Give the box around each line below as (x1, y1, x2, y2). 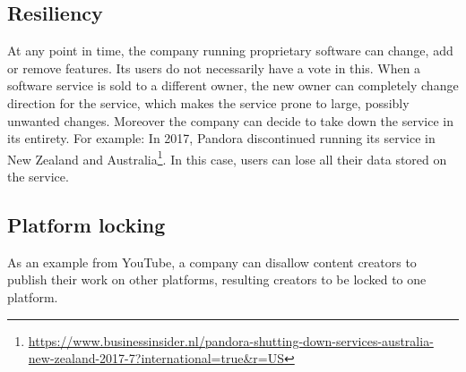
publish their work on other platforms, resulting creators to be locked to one (7, 270, 427, 289)
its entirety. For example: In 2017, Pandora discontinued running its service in (7, 129, 436, 148)
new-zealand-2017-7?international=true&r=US (28, 349, 285, 368)
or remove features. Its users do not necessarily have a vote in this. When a (7, 58, 421, 77)
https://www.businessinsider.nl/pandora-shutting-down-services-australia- (28, 331, 434, 350)
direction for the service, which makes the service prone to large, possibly (7, 93, 410, 112)
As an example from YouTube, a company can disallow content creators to (7, 252, 417, 271)
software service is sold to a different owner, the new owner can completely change (7, 76, 459, 95)
